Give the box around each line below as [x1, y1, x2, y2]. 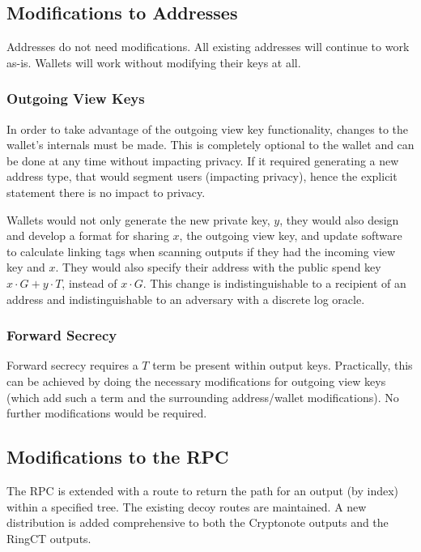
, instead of [62, 274, 117, 291]
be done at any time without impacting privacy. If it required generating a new [6, 152, 399, 169]
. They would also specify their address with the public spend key [55, 259, 381, 276]
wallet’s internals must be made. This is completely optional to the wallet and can [6, 136, 415, 153]
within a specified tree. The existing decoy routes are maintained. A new [6, 498, 367, 515]
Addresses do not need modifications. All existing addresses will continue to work [6, 38, 410, 55]
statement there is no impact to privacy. [6, 183, 206, 200]
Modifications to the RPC [6, 444, 229, 469]
